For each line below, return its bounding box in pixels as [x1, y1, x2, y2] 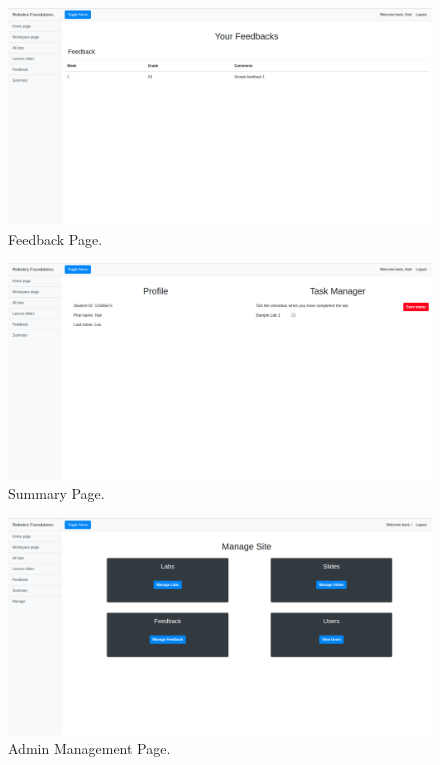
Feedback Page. [8, 228, 103, 249]
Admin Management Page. [8, 738, 171, 759]
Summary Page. [8, 483, 105, 504]
